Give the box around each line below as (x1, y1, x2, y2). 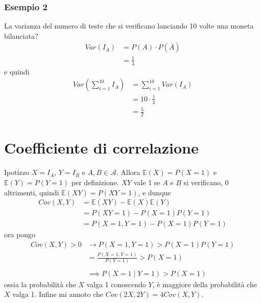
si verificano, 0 (183, 176, 229, 187)
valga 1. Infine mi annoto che (12, 289, 103, 299)
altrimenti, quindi (4, 187, 59, 197)
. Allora (116, 167, 140, 178)
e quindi (4, 66, 30, 77)
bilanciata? (4, 30, 38, 41)
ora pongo (4, 229, 36, 240)
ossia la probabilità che (4, 279, 76, 289)
